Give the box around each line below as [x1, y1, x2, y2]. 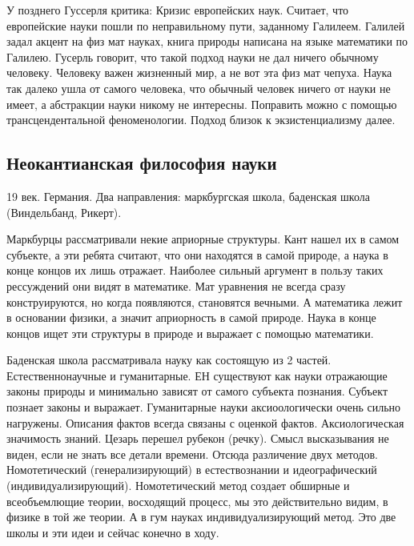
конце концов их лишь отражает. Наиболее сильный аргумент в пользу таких [6, 262, 384, 279]
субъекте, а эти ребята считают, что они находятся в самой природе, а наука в [6, 246, 388, 263]
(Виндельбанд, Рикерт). [6, 203, 122, 220]
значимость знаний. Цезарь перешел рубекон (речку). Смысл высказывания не [6, 430, 389, 447]
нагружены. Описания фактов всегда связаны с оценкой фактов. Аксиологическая [6, 414, 404, 431]
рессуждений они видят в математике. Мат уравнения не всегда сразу [6, 277, 346, 294]
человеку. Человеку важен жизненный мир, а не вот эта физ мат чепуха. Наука [6, 64, 392, 81]
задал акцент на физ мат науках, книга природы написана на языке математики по [6, 33, 408, 50]
